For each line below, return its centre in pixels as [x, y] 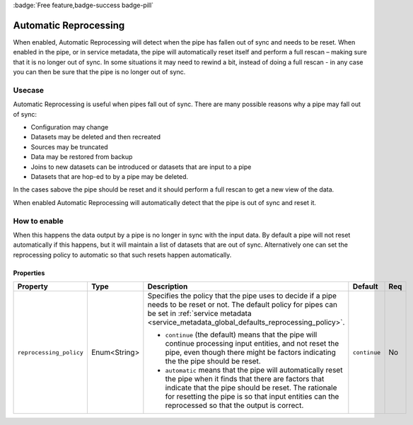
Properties [29, 273]
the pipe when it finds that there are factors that [245, 379]
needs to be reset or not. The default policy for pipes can [242, 305]
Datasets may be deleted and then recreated [96, 137]
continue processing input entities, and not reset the [252, 344]
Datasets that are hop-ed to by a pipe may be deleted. [110, 176]
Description [168, 286]
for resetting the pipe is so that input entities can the [252, 397]
